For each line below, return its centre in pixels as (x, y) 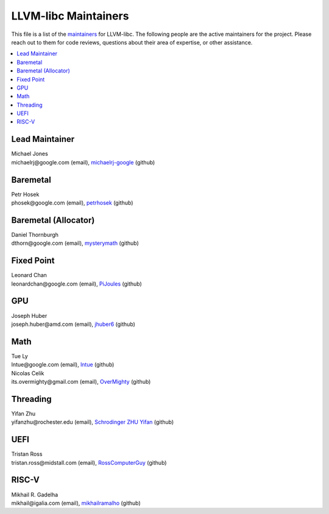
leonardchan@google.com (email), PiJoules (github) (77, 284)
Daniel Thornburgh (35, 234)
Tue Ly (20, 356)
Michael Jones (30, 154)
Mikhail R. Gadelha (35, 495)
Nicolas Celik (28, 373)
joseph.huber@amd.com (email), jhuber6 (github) (73, 324)
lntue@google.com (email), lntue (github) (63, 365)
